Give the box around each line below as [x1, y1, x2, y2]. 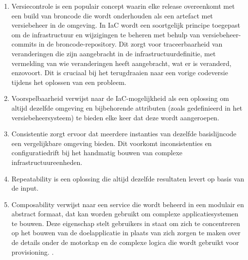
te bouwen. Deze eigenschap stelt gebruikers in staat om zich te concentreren [11, 218, 240, 228]
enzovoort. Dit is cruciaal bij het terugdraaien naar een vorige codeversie [11, 67, 228, 78]
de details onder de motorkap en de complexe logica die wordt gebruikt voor [11, 237, 239, 247]
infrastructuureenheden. [11, 157, 83, 167]
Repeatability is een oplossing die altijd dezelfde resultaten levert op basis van [11, 173, 245, 183]
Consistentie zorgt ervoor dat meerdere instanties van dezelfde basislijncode [11, 129, 237, 139]
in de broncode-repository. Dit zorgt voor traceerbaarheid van [38, 39, 223, 49]
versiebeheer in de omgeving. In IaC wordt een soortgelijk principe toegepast [11, 20, 240, 30]
